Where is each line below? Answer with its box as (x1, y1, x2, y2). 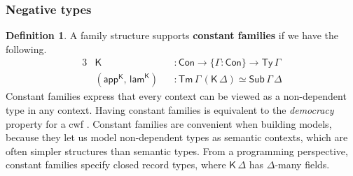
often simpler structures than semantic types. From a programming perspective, (6, 143, 348, 158)
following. (6, 41, 47, 56)
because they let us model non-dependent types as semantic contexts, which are (6, 130, 348, 145)
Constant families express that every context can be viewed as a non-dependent (6, 89, 347, 103)
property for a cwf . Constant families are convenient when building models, (6, 116, 332, 131)
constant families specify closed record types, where (6, 157, 226, 172)
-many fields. (275, 157, 330, 172)
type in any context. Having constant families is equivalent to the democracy (6, 103, 334, 117)
